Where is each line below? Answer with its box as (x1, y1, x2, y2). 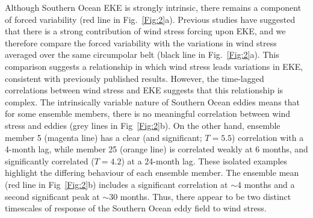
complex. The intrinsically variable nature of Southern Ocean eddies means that (5, 95, 300, 108)
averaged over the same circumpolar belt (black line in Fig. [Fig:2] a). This (5, 48, 279, 61)
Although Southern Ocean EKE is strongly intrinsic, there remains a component (5, 1, 302, 13)
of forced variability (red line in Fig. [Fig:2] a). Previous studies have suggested (5, 13, 296, 25)
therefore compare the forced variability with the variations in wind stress (5, 36, 277, 49)
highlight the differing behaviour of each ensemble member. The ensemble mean (5, 166, 299, 179)
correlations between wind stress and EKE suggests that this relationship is (5, 84, 284, 96)
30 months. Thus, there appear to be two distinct (109, 190, 291, 202)
